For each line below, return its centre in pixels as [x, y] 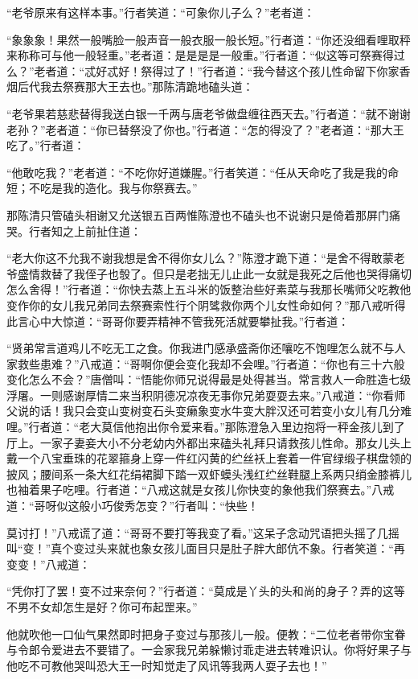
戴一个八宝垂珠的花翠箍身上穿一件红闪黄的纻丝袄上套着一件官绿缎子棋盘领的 [209, 458]
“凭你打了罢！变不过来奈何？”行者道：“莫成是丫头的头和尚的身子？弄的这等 [206, 591]
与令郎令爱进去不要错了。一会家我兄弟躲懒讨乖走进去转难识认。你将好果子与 [209, 650]
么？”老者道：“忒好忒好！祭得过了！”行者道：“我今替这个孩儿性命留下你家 [203, 70]
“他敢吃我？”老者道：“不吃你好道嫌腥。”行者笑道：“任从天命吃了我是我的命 [203, 172]
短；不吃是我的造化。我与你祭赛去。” [102, 188]
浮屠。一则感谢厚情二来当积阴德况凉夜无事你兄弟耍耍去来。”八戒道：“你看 [201, 395]
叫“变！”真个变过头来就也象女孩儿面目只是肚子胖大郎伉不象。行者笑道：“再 [206, 548]
